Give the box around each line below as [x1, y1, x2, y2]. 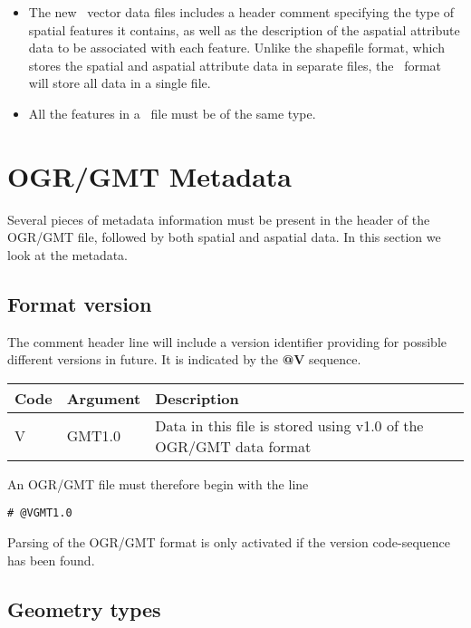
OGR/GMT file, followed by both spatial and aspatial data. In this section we [7, 227, 441, 246]
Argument [66, 387, 141, 409]
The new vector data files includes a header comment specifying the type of [28, 3, 455, 21]
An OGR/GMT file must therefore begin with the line [7, 474, 309, 493]
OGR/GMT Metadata [7, 157, 292, 194]
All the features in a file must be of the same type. [28, 103, 316, 122]
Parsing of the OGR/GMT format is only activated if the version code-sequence [7, 533, 451, 552]
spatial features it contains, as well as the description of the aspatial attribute [28, 20, 460, 39]
